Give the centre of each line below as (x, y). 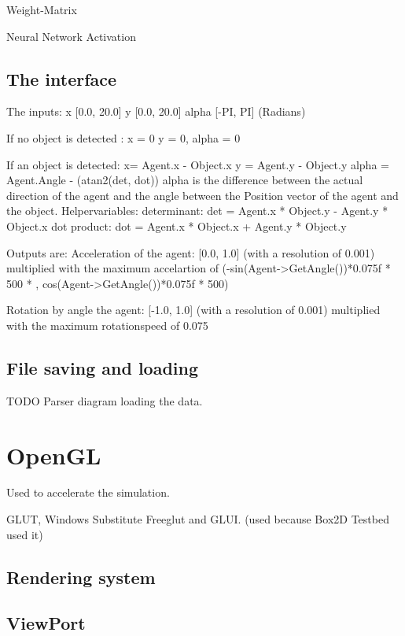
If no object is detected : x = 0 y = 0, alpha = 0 (123, 137)
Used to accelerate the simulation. (88, 492)
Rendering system (81, 577)
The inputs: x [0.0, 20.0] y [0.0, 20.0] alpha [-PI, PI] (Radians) (156, 111)
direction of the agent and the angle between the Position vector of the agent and (202, 195)
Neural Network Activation (71, 36)
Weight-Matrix (42, 9)
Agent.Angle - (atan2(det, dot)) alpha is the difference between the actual (185, 180)
